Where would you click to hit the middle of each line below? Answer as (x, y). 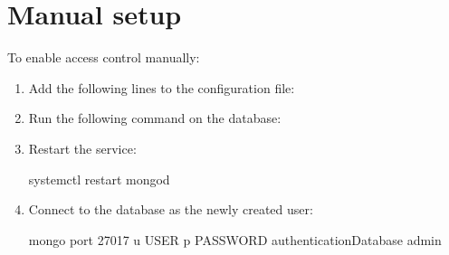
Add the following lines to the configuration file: (162, 87)
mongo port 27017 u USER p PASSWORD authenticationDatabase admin (235, 239)
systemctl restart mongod (99, 179)
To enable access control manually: (104, 57)
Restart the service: (82, 148)
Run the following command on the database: (155, 118)
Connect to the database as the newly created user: (171, 209)
